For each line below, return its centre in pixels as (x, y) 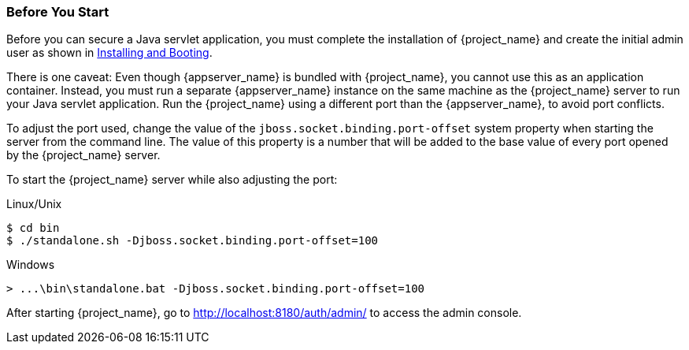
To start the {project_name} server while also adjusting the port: (172, 180)
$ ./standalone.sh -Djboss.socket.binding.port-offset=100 (193, 241)
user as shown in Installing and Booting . (109, 53)
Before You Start (58, 12)
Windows (31, 265)
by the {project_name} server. (83, 155)
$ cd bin (33, 228)
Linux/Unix (34, 204)
